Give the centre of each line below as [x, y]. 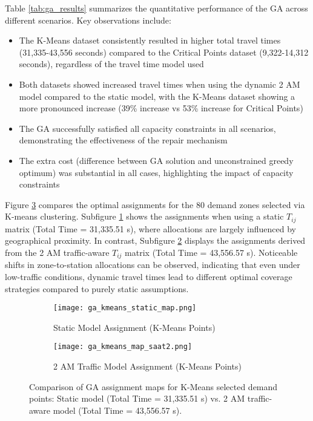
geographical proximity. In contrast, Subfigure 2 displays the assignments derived [155, 240]
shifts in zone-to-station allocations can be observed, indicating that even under [153, 265]
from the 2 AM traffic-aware [57, 252]
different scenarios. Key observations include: [88, 20]
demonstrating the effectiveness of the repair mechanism [123, 140]
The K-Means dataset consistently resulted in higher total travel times [150, 40]
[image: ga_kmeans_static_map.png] [125, 308]
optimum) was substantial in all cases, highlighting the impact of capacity [156, 172]
